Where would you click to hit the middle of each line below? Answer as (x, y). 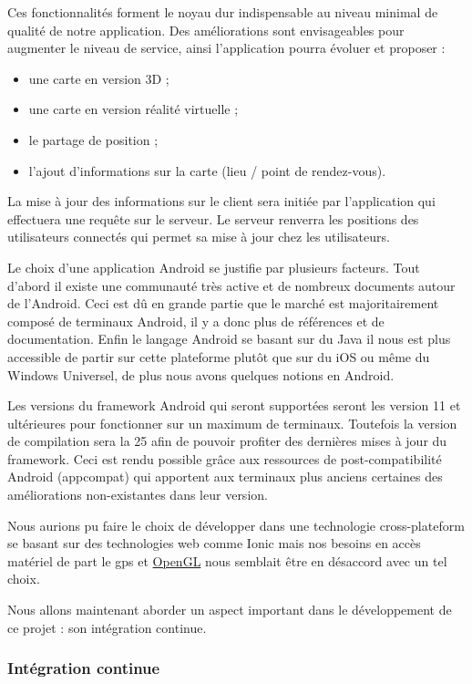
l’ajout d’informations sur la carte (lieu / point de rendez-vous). (207, 170)
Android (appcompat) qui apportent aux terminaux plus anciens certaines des (225, 477)
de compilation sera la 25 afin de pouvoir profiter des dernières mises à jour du (227, 441)
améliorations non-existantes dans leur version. (138, 495)
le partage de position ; (93, 139)
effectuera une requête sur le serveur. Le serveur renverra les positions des (213, 218)
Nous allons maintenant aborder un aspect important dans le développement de (230, 610)
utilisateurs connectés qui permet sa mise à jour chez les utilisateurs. (199, 237)
